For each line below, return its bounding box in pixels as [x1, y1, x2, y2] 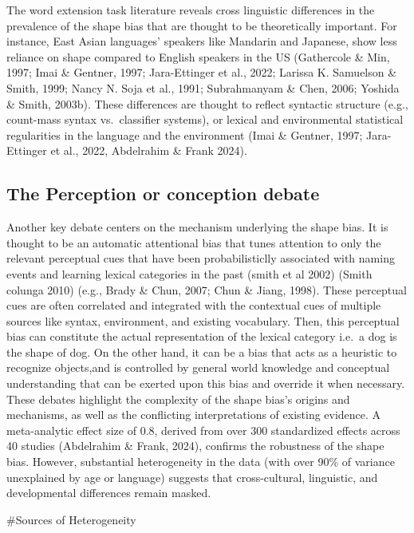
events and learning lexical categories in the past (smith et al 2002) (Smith [6, 265, 373, 282]
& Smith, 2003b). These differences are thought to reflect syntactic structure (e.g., [6, 95, 408, 112]
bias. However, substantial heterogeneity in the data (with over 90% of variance [6, 453, 395, 470]
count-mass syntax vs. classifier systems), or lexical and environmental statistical [6, 111, 404, 128]
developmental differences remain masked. [6, 484, 211, 501]
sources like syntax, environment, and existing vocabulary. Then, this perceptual [6, 312, 400, 329]
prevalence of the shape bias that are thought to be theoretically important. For [6, 17, 397, 34]
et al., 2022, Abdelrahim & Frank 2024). [50, 142, 247, 159]
